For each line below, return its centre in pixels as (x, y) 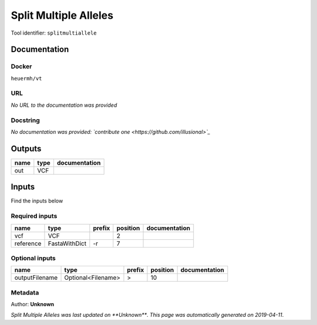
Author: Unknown (33, 304)
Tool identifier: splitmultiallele (54, 33)
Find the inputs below (37, 201)
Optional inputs (33, 258)
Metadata (25, 292)
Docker (21, 66)
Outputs (26, 149)
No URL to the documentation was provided (64, 105)
